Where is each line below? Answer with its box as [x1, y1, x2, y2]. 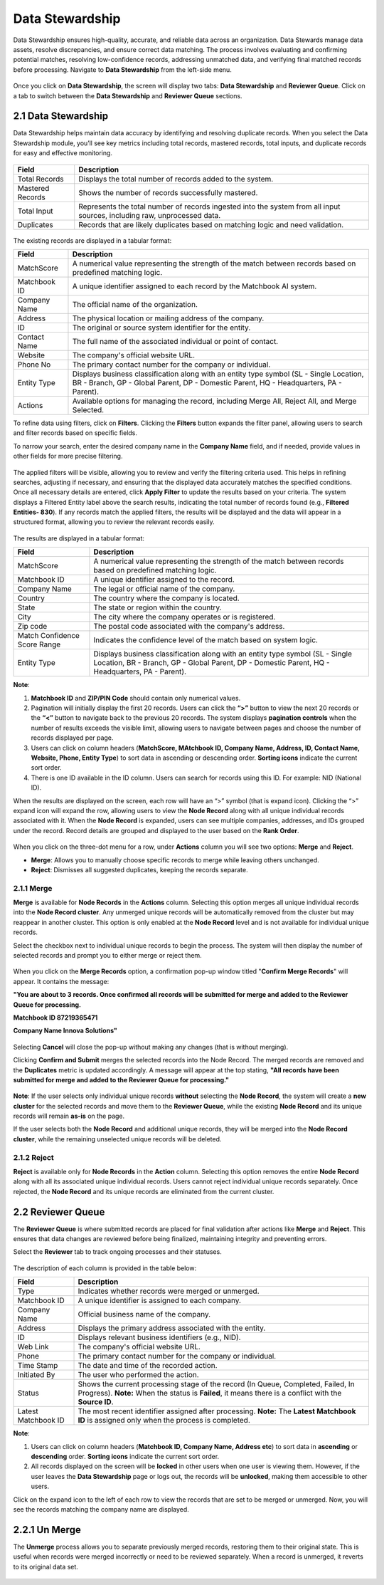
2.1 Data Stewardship [13, 110, 109, 122]
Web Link [17, 1342, 49, 1352]
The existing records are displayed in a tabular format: [13, 236, 172, 245]
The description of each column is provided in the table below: [13, 1264, 197, 1272]
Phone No [17, 360, 51, 370]
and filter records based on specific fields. [13, 429, 138, 437]
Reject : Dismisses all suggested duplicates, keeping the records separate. [31, 865, 248, 874]
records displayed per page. [31, 733, 114, 742]
